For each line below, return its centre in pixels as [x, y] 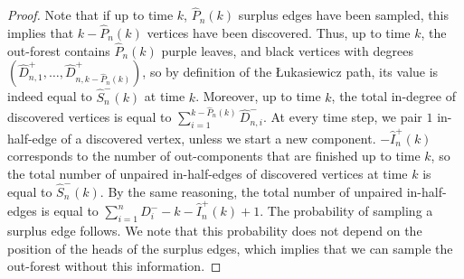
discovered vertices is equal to [90, 117]
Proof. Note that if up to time [90, 15]
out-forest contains [59, 50]
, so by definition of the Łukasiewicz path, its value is [290, 72]
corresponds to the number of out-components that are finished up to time [214, 156]
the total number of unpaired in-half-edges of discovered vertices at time [208, 174]
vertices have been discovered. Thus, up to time [279, 33]
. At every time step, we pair [342, 117]
